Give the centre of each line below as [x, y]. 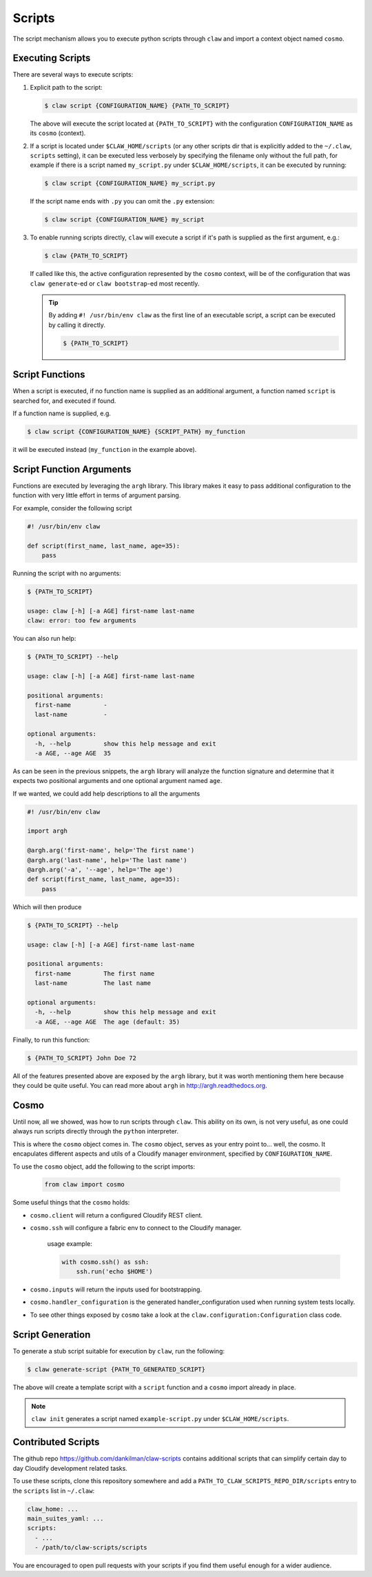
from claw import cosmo [85, 1184]
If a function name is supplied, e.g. [62, 413]
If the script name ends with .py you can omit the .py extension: [122, 201]
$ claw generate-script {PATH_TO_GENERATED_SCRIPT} [116, 1369]
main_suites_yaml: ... [65, 1518]
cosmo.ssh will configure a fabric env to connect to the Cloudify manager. [136, 1228]
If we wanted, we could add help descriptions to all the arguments [106, 793]
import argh [48, 831]
